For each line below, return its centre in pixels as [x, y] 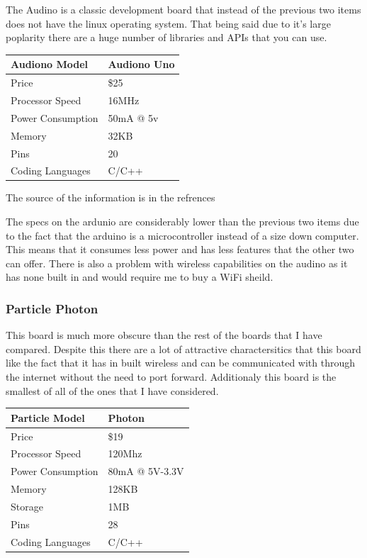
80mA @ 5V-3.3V [146, 471]
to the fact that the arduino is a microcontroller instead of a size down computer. [182, 235]
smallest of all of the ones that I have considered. [112, 390]
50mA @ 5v [133, 117]
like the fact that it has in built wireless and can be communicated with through [181, 363]
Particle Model [48, 417]
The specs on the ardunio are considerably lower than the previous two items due [182, 222]
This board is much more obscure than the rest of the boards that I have [164, 335]
